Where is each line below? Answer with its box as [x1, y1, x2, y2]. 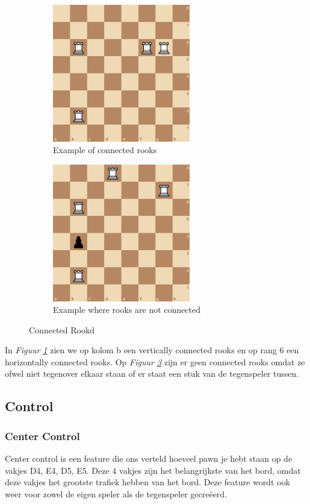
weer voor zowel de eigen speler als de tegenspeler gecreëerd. [5, 487, 228, 500]
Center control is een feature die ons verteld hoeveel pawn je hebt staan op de [5, 452, 293, 465]
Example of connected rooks [53, 143, 157, 156]
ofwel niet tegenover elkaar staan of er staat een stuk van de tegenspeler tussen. [5, 367, 299, 380]
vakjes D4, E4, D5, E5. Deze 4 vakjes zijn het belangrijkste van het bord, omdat [5, 464, 301, 476]
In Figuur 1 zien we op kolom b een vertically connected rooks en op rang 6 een [5, 344, 299, 356]
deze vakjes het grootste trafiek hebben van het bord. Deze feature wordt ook [5, 476, 290, 488]
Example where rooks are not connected [53, 303, 200, 316]
